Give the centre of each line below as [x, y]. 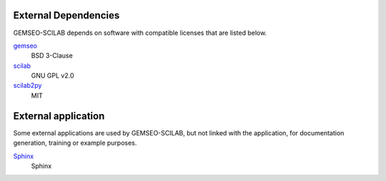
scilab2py [28, 86]
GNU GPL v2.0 [53, 76]
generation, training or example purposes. [75, 143]
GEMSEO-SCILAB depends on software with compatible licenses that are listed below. [140, 33]
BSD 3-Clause [52, 56]
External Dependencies [66, 15]
